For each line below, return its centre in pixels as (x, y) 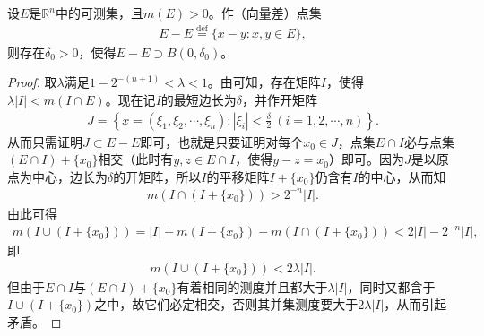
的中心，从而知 (402, 176)
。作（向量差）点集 (265, 13)
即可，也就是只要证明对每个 (222, 141)
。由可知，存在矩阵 (264, 82)
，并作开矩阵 (280, 100)
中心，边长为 (69, 176)
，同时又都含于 (391, 286)
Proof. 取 (32, 82)
